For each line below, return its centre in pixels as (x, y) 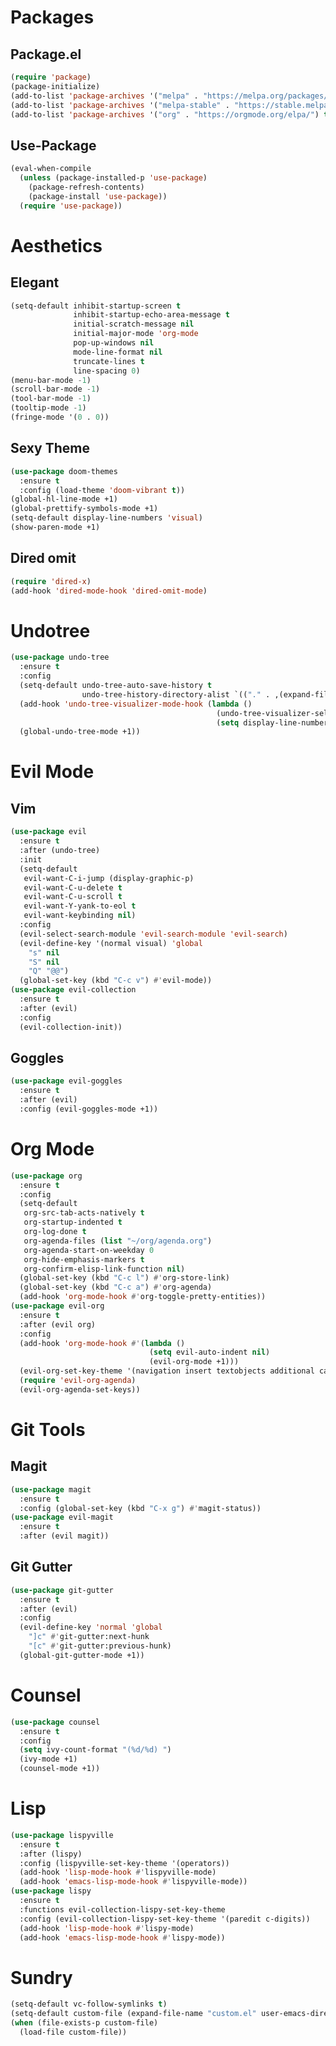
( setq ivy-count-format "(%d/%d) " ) (95, 1750)
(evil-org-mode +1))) (194, 1362)
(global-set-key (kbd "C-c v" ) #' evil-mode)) (116, 981)
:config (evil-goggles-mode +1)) (89, 1109)
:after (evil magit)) (64, 1536)
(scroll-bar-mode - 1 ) (55, 389)
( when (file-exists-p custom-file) (84, 2023)
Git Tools (48, 1429)
